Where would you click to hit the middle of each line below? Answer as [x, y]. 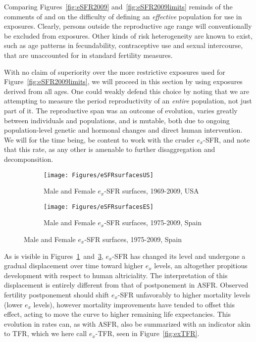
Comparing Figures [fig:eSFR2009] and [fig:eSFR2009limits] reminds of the [118, 6]
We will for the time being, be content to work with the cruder [99, 139]
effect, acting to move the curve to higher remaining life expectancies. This [117, 314]
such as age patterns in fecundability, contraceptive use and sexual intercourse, [124, 45]
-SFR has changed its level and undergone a [179, 256]
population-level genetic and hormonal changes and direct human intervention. [123, 130]
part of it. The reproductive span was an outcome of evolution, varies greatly [121, 110]
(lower [13, 304]
